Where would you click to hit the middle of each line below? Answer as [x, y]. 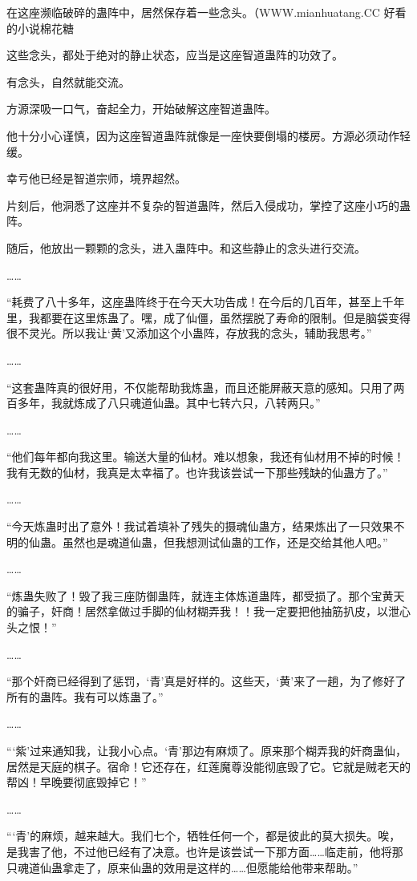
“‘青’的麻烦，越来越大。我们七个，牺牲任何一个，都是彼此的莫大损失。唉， [204, 836]
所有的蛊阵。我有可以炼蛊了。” [85, 696]
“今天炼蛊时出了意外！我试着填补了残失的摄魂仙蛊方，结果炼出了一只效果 [200, 526]
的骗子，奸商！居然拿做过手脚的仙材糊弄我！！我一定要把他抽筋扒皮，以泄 [203, 611]
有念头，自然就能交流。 [68, 81]
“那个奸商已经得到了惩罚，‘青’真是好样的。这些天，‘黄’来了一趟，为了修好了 [206, 681]
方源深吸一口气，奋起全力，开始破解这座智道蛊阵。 [141, 109]
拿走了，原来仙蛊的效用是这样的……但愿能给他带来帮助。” [210, 867]
